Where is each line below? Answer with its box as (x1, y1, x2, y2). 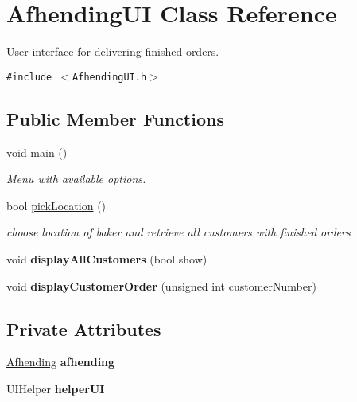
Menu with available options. (6, 170, 146, 187)
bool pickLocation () (6, 197, 107, 213)
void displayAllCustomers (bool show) (6, 250, 208, 267)
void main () (6, 143, 68, 160)
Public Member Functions (6, 106, 224, 131)
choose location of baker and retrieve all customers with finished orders (6, 224, 351, 240)
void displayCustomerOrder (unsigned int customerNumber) (6, 277, 316, 294)
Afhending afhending (6, 353, 115, 370)
